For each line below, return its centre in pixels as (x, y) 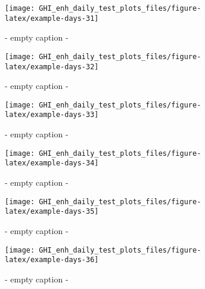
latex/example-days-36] (52, 260)
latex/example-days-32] (52, 67)
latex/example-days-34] (52, 163)
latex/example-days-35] (52, 212)
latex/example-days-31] (52, 18)
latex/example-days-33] (52, 115)
